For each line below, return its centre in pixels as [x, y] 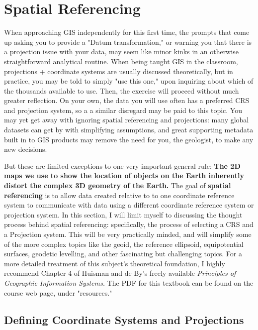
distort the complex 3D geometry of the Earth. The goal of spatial [118, 185]
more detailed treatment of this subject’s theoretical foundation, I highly [115, 263]
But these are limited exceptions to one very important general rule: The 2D [122, 165]
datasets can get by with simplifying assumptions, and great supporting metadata [129, 130]
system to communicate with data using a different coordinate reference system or [129, 205]
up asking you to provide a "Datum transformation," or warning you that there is [128, 42]
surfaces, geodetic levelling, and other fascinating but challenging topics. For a [123, 254]
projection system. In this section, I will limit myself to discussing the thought [123, 214]
